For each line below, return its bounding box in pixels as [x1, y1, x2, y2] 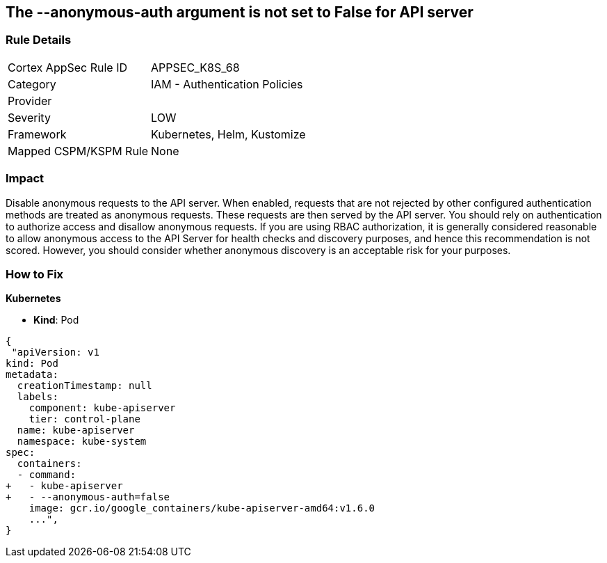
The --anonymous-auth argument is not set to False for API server [6, 3, 474, 21]
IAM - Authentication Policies [151, 77, 303, 91]
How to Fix [6, 267, 64, 281]
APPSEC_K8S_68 [151, 60, 240, 74]
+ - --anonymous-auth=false [6, 491, 170, 503]
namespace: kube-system [17, 436, 147, 447]
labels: [17, 391, 58, 403]
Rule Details [6, 33, 72, 47]
